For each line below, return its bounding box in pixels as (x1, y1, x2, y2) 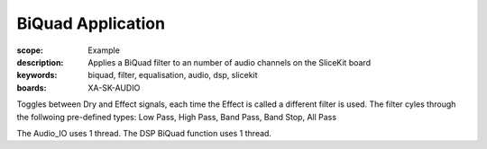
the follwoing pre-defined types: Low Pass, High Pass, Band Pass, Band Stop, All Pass (16, 111, 337, 122)
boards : (16, 82, 47, 93)
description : (16, 57, 64, 67)
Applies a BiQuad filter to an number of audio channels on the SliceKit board (87, 57, 372, 67)
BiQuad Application (16, 13, 166, 33)
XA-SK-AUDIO (87, 82, 141, 93)
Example (87, 45, 121, 56)
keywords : (16, 70, 58, 81)
